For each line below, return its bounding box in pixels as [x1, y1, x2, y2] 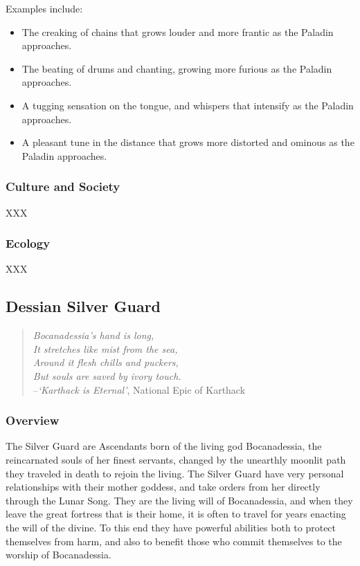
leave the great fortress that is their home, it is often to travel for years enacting [6, 506, 346, 521]
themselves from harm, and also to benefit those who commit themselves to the [6, 533, 342, 548]
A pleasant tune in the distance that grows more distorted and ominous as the [21, 135, 354, 149]
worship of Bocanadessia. [6, 547, 111, 562]
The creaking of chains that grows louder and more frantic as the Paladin [21, 24, 334, 39]
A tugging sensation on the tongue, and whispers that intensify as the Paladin [21, 98, 354, 112]
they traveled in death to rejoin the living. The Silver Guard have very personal [6, 466, 344, 480]
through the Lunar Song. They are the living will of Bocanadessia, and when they [6, 493, 353, 507]
